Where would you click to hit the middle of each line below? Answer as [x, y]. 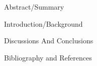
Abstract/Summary [34, 7]
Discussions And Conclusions [49, 41]
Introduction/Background [43, 23]
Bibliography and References [48, 57]
